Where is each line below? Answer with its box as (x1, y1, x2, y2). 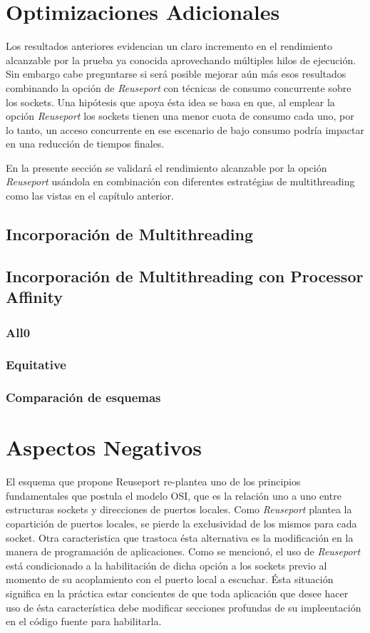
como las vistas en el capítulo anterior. (6, 188, 174, 203)
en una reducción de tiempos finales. (6, 136, 165, 151)
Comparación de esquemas (6, 388, 161, 406)
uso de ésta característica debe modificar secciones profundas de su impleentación (6, 599, 361, 614)
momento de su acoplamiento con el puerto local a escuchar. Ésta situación (6, 572, 334, 587)
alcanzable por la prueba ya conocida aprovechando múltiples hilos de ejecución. (6, 52, 356, 67)
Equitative (6, 356, 66, 374)
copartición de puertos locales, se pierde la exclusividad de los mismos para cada (6, 516, 357, 531)
